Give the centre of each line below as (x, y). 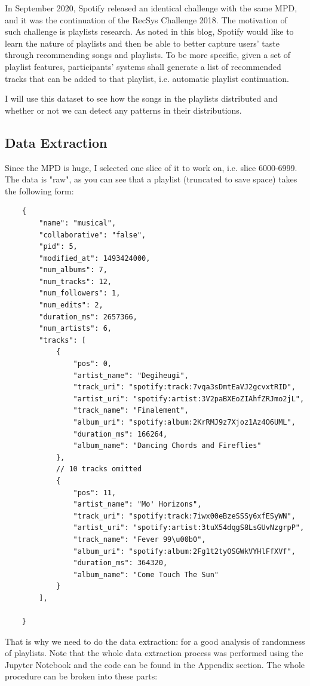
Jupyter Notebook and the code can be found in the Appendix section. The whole (155, 664)
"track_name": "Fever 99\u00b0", (139, 539)
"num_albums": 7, (73, 270)
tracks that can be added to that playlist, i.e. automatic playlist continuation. (147, 78)
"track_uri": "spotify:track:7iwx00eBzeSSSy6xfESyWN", (184, 516)
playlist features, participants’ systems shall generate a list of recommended (143, 66)
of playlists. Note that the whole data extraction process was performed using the (154, 653)
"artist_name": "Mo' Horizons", (137, 504)
